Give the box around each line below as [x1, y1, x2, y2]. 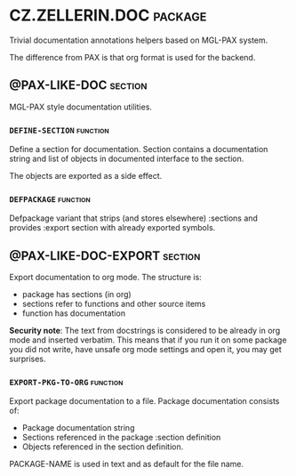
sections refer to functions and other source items [21, 299, 206, 310]
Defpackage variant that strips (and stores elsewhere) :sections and [9, 213, 258, 223]
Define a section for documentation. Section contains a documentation [9, 144, 268, 155]
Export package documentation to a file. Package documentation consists [9, 396, 280, 407]
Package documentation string [21, 423, 135, 433]
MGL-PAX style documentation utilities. [9, 101, 153, 112]
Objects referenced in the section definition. [21, 441, 184, 452]
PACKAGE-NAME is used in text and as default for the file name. [9, 459, 244, 470]
